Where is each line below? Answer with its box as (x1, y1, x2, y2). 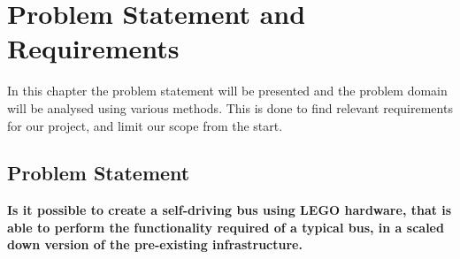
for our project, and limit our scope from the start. (7, 116, 283, 134)
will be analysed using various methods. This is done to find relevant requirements (7, 98, 453, 117)
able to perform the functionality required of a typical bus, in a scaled (7, 217, 444, 236)
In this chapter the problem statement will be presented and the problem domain (7, 81, 448, 100)
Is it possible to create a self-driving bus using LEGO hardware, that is (7, 201, 452, 219)
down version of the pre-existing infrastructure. (7, 235, 303, 254)
